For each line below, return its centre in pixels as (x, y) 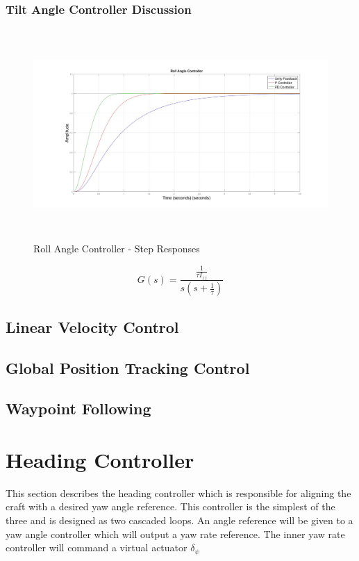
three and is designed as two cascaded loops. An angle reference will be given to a (179, 520)
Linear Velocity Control (92, 326)
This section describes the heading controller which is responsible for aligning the (178, 493)
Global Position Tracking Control (128, 367)
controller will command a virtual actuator (97, 547)
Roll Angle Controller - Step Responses (117, 249)
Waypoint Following (78, 408)
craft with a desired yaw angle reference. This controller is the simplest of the (170, 506)
